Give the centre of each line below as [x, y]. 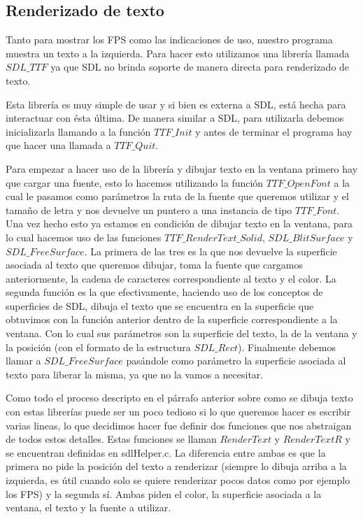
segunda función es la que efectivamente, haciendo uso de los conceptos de [164, 292]
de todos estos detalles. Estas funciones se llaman [111, 439]
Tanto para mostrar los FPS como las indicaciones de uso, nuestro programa [169, 40]
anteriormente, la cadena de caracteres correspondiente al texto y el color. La [171, 278]
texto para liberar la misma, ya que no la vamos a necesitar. [135, 374]
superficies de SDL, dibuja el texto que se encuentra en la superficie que [160, 305]
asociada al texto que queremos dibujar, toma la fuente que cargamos [154, 265]
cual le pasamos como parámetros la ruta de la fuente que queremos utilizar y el [177, 196]
